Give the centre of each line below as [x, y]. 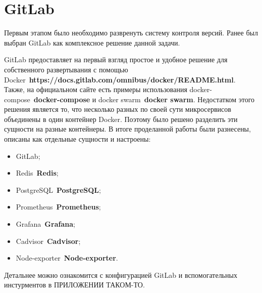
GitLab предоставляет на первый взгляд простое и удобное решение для [116, 59]
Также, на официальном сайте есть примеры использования [96, 89]
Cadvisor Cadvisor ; [48, 241]
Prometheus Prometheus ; [58, 207]
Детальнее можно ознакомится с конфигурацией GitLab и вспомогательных [121, 275]
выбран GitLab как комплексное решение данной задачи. [92, 42]
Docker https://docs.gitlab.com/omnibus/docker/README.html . [120, 79]
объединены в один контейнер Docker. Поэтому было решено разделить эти [121, 119]
